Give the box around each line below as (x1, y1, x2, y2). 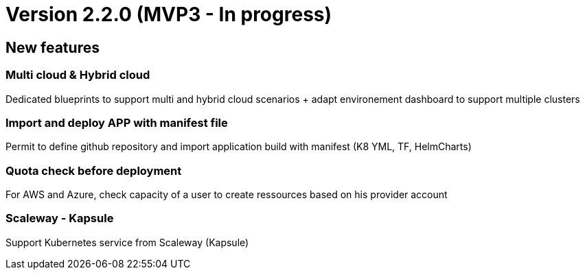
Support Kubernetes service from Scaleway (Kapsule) (5, 236, 249, 248)
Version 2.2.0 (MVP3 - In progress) (5, 3, 332, 26)
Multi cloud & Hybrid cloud (5, 68, 150, 82)
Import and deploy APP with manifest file (5, 115, 228, 130)
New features (5, 38, 100, 56)
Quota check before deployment (5, 163, 182, 178)
